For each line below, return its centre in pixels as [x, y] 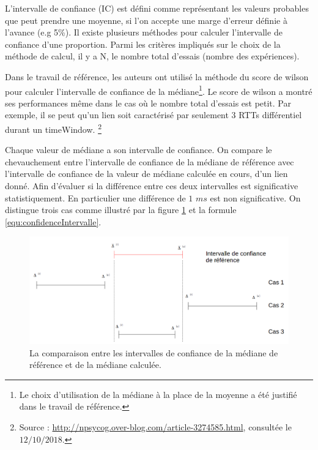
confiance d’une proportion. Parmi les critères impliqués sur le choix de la [143, 44]
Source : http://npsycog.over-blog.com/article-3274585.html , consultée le [155, 426]
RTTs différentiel [270, 115]
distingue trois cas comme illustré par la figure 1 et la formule [121, 210]
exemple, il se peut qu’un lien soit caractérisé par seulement [117, 115]
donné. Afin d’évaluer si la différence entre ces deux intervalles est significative [152, 186]
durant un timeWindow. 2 [53, 128]
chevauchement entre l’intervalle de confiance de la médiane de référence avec [150, 161]
